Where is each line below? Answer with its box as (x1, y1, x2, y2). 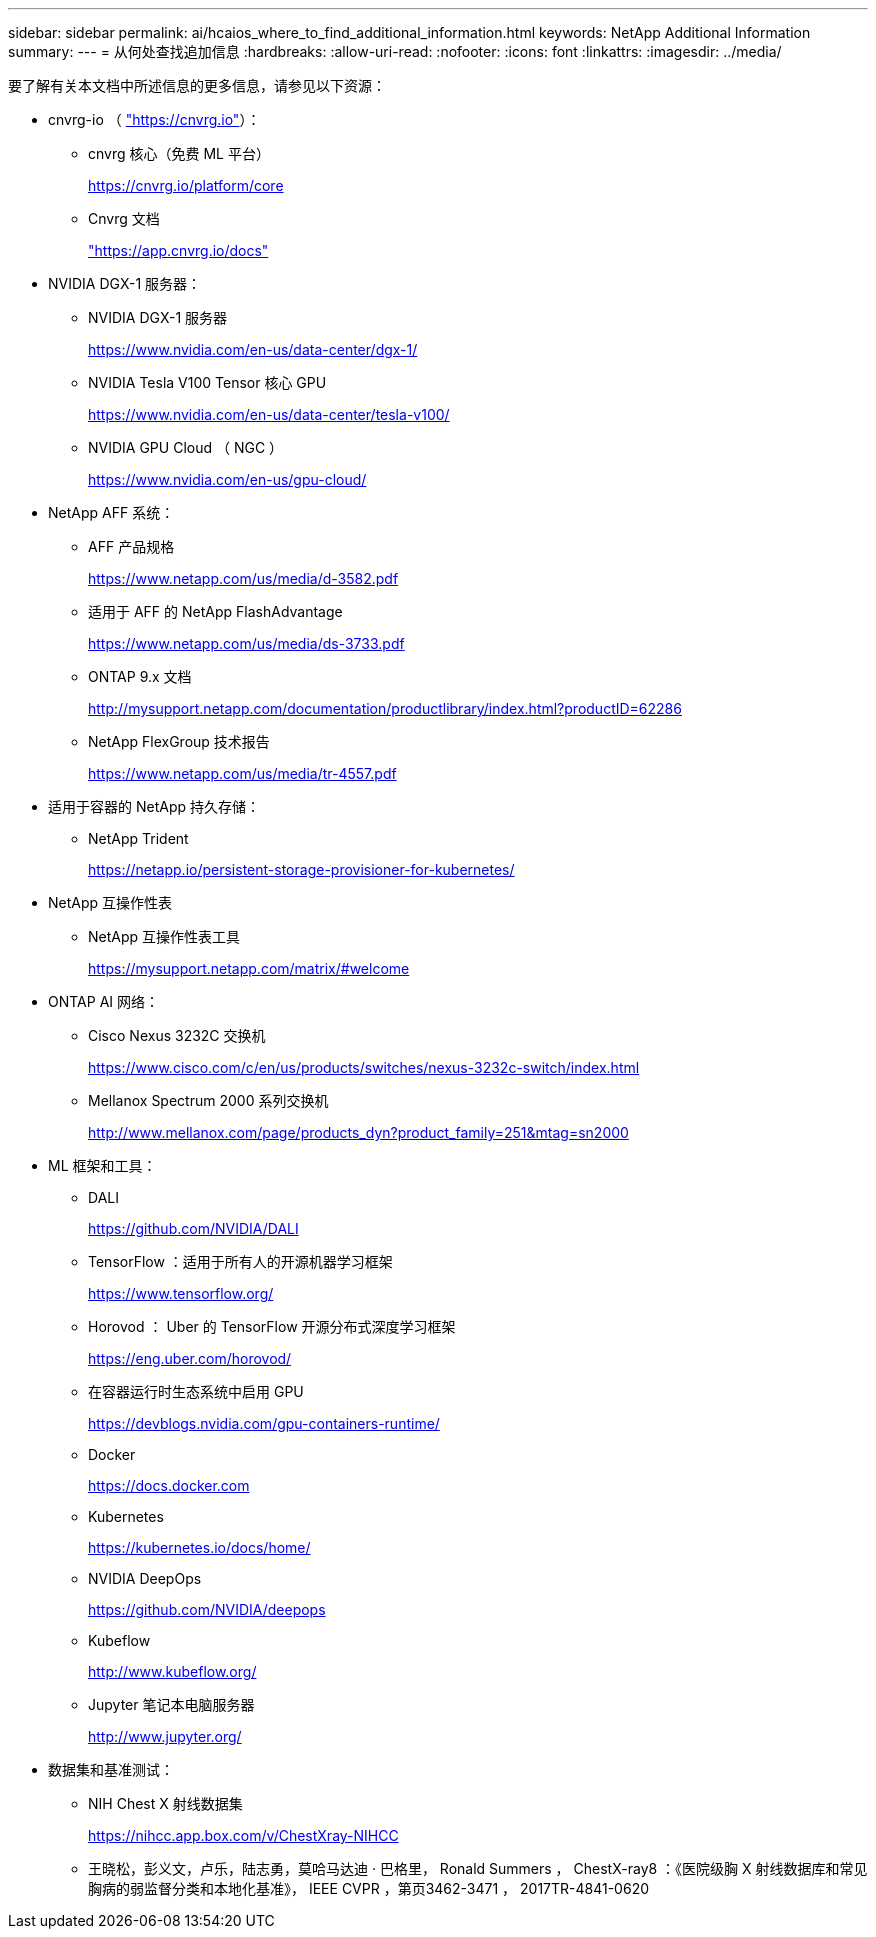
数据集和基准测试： (48, 1761, 174, 1778)
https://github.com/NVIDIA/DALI (88, 1220, 299, 1237)
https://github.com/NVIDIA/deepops (88, 1601, 326, 1618)
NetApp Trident (88, 830, 189, 847)
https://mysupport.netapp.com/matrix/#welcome (88, 960, 410, 977)
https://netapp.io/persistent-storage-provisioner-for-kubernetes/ (88, 861, 515, 878)
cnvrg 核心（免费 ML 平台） (88, 145, 270, 162)
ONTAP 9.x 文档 (88, 668, 192, 685)
